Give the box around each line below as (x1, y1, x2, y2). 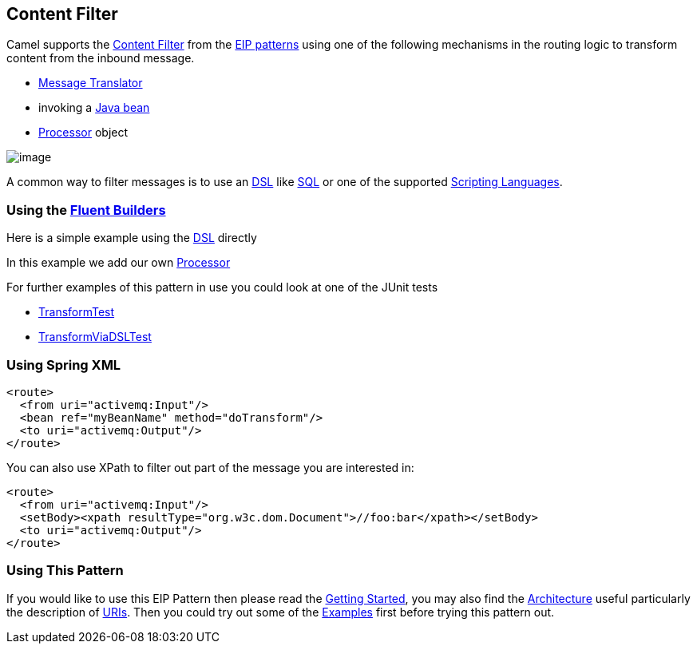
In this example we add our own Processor (6, 256, 231, 270)
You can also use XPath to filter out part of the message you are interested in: (6, 460, 414, 474)
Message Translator (38, 76, 143, 90)
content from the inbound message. (6, 51, 195, 65)
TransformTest (38, 305, 115, 319)
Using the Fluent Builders (6, 201, 166, 218)
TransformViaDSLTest (38, 330, 152, 344)
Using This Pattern (6, 562, 124, 579)
